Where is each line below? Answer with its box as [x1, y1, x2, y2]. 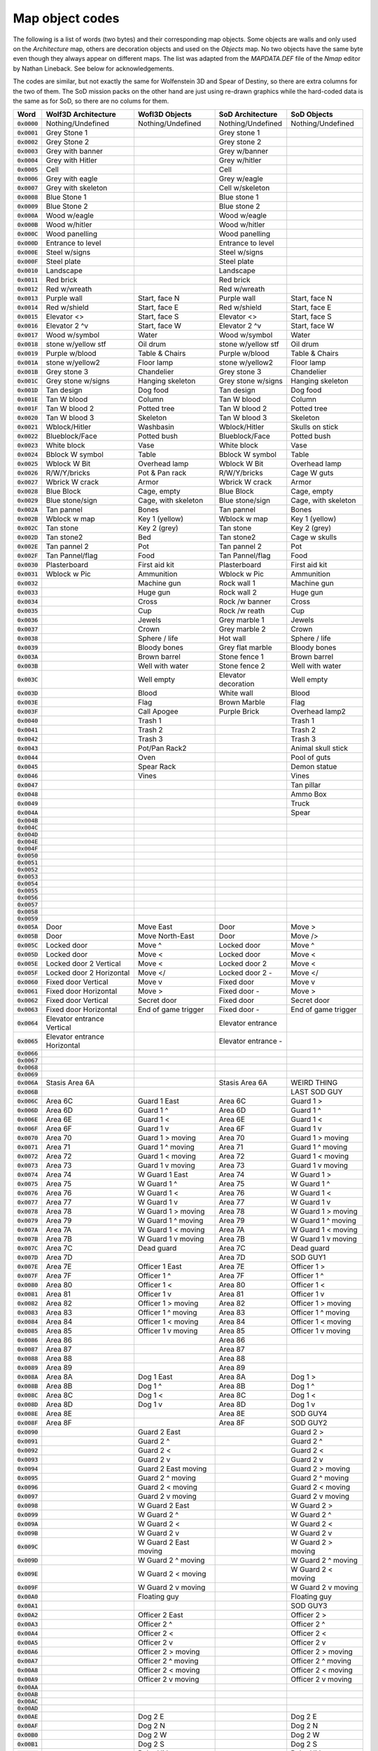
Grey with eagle [45, 174, 98, 184]
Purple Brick [218, 707, 260, 717]
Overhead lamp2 [290, 707, 346, 717]
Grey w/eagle [218, 174, 264, 184]
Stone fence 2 [218, 661, 265, 671]
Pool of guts [290, 753, 331, 763]
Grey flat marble [218, 643, 272, 653]
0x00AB [17, 1691, 38, 1698]
